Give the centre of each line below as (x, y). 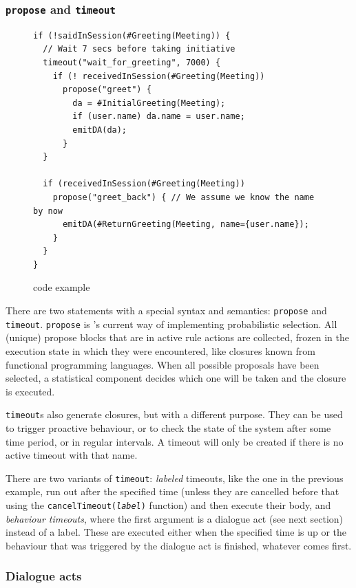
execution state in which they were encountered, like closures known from (160, 350)
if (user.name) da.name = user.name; (159, 117)
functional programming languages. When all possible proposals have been (163, 364)
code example (62, 287)
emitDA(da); (100, 130)
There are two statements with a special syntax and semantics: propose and (166, 311)
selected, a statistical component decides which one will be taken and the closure (176, 378)
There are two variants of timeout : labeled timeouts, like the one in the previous (175, 478)
